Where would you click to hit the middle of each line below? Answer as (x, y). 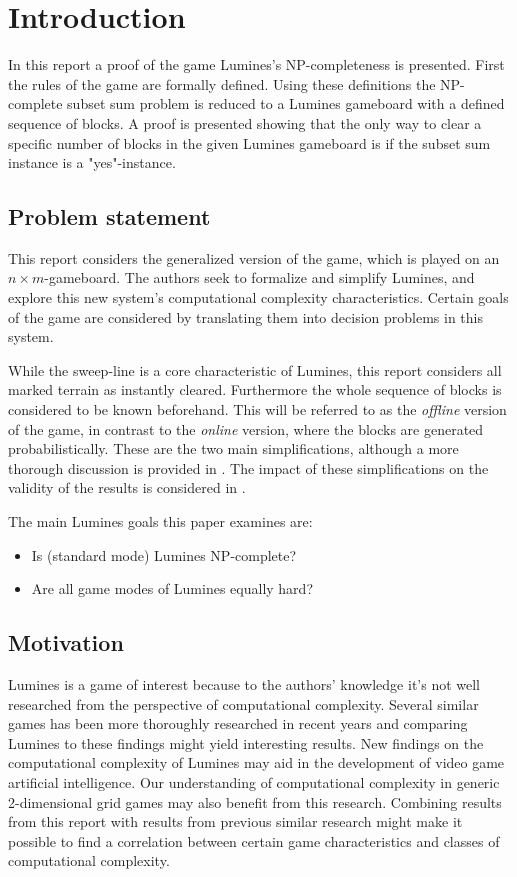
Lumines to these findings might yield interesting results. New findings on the (246, 742)
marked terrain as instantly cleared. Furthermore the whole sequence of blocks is (255, 389)
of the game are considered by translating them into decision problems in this (245, 316)
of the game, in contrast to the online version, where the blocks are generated (246, 428)
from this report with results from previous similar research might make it (235, 821)
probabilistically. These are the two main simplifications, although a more (233, 448)
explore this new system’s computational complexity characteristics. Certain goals (258, 297)
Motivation (66, 642)
